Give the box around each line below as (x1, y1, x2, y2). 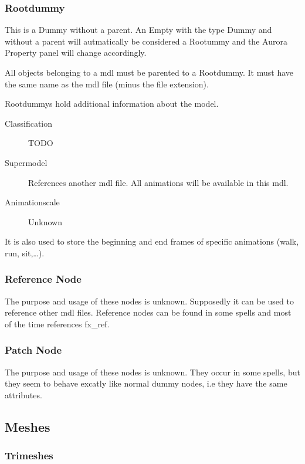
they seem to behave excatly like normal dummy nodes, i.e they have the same (5, 377, 287, 390)
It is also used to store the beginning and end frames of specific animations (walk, (5, 235, 299, 248)
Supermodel (5, 156, 48, 168)
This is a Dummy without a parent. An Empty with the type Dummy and (5, 23, 272, 36)
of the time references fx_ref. (5, 317, 110, 330)
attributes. (5, 388, 42, 401)
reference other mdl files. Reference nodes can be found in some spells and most (5, 306, 292, 319)
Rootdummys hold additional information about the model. (5, 97, 219, 110)
